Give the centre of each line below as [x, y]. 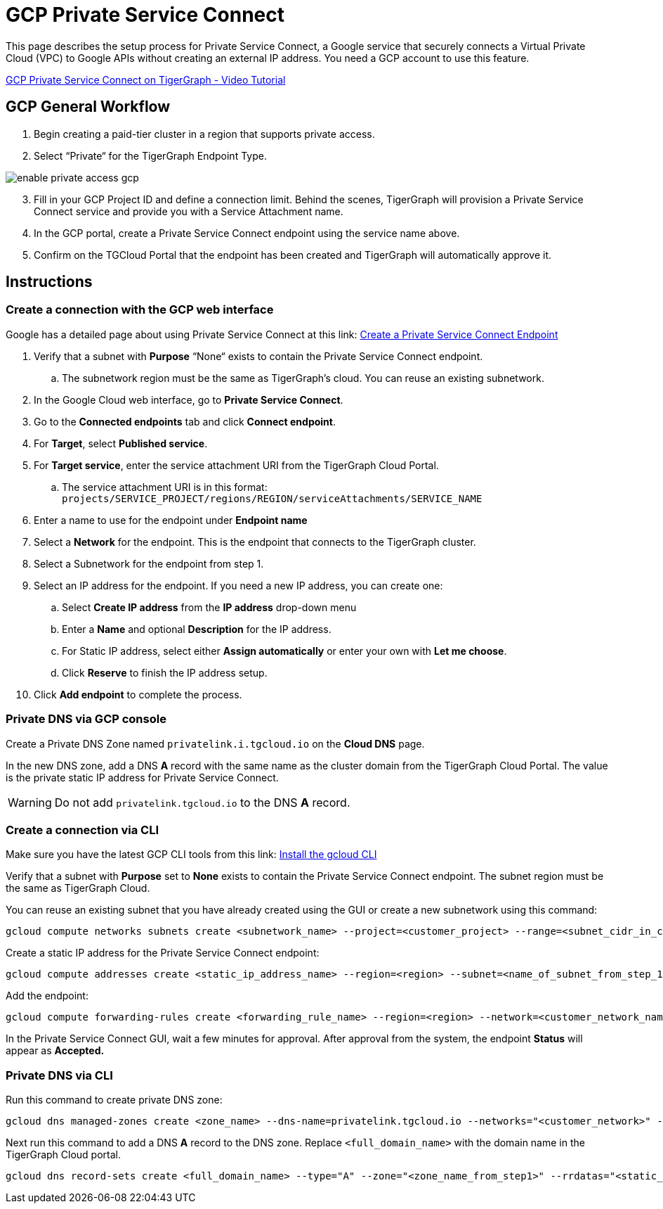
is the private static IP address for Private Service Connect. [142, 777]
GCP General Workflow [88, 107]
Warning [30, 802]
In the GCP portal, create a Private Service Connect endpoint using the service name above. [247, 233]
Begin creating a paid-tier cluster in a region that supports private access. [204, 134]
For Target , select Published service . [121, 443]
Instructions [49, 282]
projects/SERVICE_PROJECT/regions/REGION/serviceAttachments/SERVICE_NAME [272, 498]
